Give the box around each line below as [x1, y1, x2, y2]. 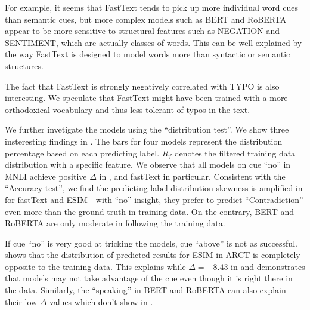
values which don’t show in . [49, 295, 153, 308]
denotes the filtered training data [174, 146, 296, 159]
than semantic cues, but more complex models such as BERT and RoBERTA [5, 13, 287, 25]
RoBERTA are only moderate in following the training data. [5, 217, 225, 229]
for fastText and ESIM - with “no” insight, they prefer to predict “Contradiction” [5, 193, 303, 205]
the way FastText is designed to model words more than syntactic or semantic [5, 48, 290, 60]
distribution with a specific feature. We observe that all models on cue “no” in [5, 158, 291, 171]
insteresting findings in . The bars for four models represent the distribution [5, 134, 283, 147]
